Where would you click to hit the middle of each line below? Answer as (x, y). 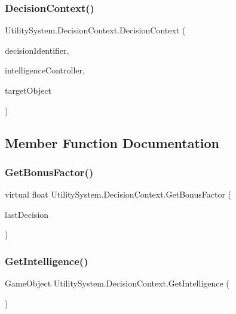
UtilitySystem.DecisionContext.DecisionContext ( (95, 30)
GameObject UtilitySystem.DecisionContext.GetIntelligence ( (117, 283)
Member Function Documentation (112, 142)
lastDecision (27, 214)
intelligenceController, (45, 70)
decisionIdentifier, (37, 50)
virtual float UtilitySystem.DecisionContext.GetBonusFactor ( (118, 194)
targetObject (28, 90)
